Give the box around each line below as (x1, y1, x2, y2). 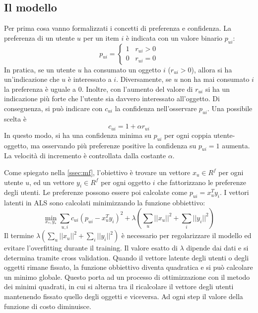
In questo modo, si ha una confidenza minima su (4, 129, 151, 140)
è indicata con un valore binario (126, 32, 223, 43)
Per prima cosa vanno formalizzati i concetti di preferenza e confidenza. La (4, 23, 231, 33)
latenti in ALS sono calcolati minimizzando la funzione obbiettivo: (4, 197, 205, 208)
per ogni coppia (164, 129, 211, 140)
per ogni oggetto (101, 177, 151, 187)
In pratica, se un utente (4, 64, 76, 74)
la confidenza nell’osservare (115, 103, 197, 113)
